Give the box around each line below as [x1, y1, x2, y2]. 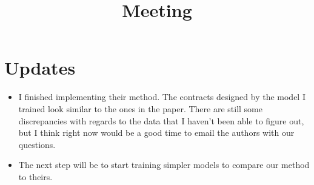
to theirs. [18, 170, 53, 183]
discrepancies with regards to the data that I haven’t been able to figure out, [18, 114, 304, 127]
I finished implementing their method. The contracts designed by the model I [18, 90, 306, 103]
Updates [4, 55, 76, 80]
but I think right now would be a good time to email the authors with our [18, 126, 295, 139]
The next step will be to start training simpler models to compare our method [18, 158, 310, 171]
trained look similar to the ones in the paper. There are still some [18, 102, 263, 115]
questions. [18, 138, 56, 150]
